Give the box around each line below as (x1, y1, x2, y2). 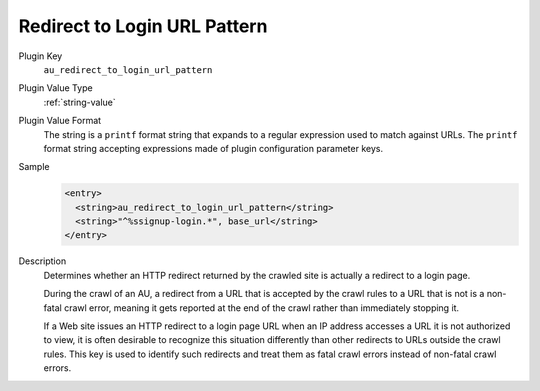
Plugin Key (18, 50, 63, 62)
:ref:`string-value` (43, 96, 117, 108)
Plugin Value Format (18, 115, 102, 127)
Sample (18, 161, 50, 173)
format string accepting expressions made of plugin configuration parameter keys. (43, 142, 384, 154)
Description (18, 255, 67, 267)
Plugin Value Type (18, 82, 94, 94)
